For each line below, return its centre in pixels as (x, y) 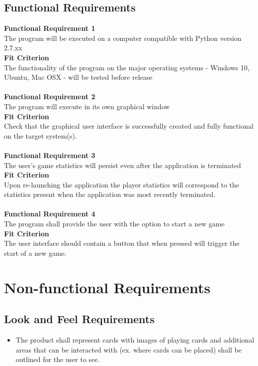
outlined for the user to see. (58, 359)
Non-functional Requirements (107, 287)
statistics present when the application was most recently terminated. (110, 194)
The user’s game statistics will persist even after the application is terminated (123, 165)
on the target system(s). (41, 135)
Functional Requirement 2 (50, 96)
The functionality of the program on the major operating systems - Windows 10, (127, 67)
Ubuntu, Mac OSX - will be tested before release (78, 77)
